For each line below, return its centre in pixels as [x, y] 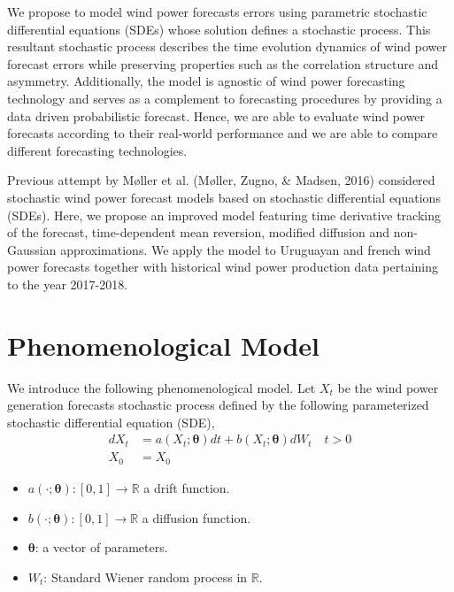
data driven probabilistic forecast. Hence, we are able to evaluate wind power [216, 115]
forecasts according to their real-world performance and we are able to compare [223, 133]
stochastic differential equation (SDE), [111, 422]
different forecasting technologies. [97, 150]
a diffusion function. [196, 517]
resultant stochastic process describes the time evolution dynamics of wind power [227, 46]
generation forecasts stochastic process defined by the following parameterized [218, 405]
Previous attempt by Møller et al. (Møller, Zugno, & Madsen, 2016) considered [221, 180]
